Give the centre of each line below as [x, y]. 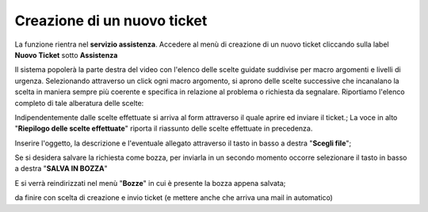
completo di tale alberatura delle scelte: [79, 103]
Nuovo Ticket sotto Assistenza [66, 55]
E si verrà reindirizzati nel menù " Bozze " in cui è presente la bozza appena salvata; [150, 183]
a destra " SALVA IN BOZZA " [61, 168]
